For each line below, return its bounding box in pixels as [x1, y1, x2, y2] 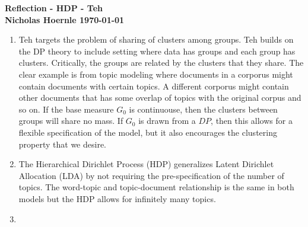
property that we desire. [18, 138, 106, 150]
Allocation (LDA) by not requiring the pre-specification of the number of [18, 169, 284, 181]
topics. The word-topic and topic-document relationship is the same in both [18, 181, 294, 193]
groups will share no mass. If [18, 114, 123, 127]
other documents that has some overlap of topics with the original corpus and [18, 91, 301, 104]
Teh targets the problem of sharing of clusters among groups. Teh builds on [18, 33, 294, 46]
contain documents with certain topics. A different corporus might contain [18, 79, 289, 92]
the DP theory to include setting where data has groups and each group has [18, 44, 296, 57]
